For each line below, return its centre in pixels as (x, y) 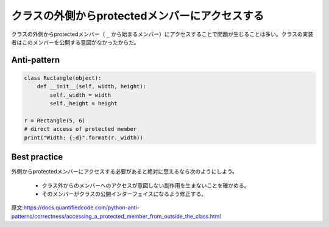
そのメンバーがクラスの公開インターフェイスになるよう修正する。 (124, 194)
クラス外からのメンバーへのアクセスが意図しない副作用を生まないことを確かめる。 (146, 185)
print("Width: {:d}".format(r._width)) (83, 138)
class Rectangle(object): (63, 78)
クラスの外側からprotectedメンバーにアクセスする (138, 16)
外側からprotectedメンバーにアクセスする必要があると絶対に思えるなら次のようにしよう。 (124, 172)
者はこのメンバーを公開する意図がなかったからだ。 (75, 42)
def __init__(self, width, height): (91, 86)
